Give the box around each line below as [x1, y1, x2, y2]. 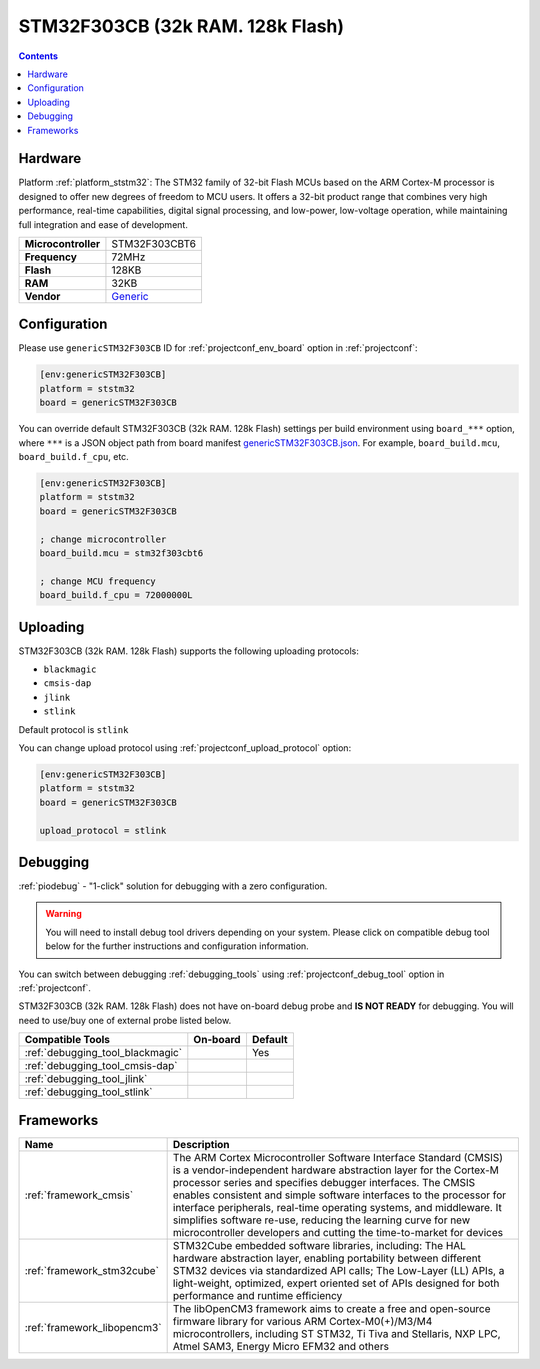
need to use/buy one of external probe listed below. [18, 1014, 232, 1026]
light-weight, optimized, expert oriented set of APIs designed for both [172, 1276, 500, 1290]
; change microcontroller [39, 533, 167, 545]
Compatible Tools [24, 1033, 110, 1047]
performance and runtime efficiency [172, 1288, 343, 1302]
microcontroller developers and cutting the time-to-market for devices [172, 1225, 504, 1239]
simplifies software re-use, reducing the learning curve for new [172, 1213, 470, 1227]
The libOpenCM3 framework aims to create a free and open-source [172, 1301, 491, 1315]
